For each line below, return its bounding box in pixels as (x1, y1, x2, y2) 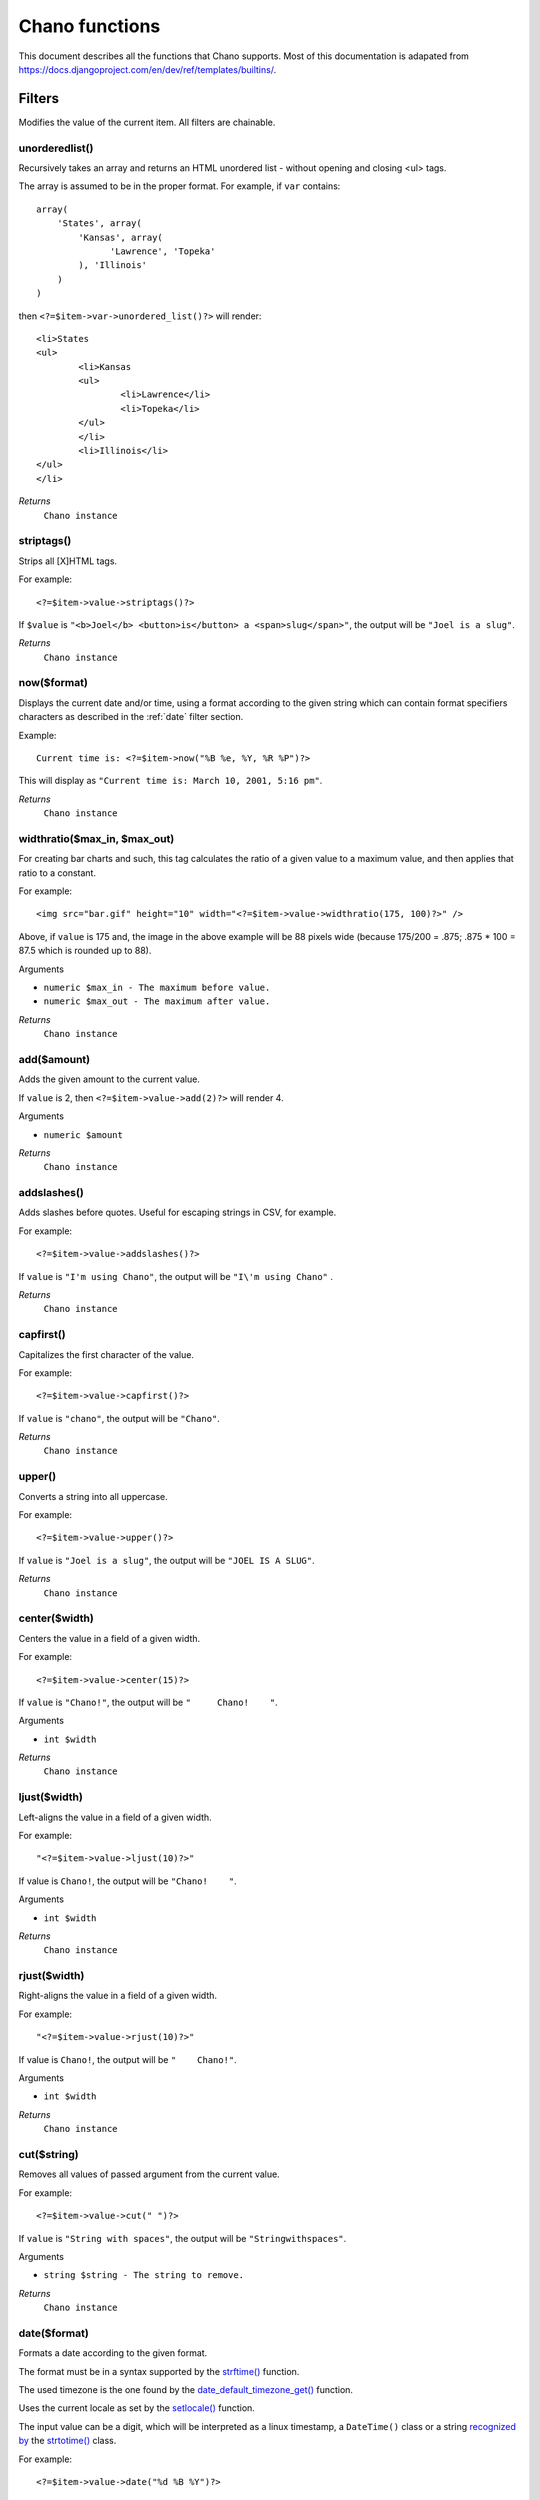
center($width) (18, 1611, 94, 1625)
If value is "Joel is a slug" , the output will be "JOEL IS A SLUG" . (18, 1554, 315, 1566)
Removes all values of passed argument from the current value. (18, 2168, 280, 2180)
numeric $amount (43, 1129, 124, 1140)
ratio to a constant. (18, 866, 97, 879)
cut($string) (18, 2147, 79, 2161)
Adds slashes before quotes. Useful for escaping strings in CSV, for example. (18, 1206, 337, 1219)
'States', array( (56, 218, 142, 229)
